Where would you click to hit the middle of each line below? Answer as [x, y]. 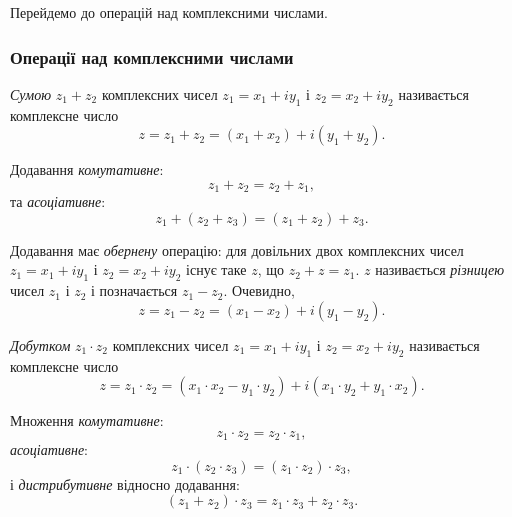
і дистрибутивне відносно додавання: [125, 483]
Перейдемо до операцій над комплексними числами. [169, 12]
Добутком [40, 344]
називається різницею [440, 269]
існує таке [216, 269]
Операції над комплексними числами [152, 56]
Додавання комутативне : [87, 169]
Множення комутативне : [87, 420]
